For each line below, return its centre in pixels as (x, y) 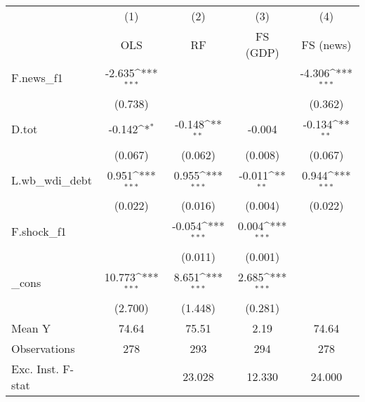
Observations (43, 348)
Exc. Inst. (35, 368)
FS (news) (326, 44)
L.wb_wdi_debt (52, 180)
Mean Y (31, 328)
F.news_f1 (37, 78)
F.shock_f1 (39, 231)
